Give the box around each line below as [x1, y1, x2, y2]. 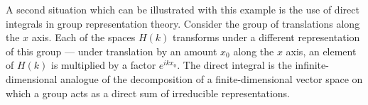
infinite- [295, 57, 329, 72]
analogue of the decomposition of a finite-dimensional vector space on [60, 71, 363, 86]
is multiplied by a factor [51, 57, 156, 72]
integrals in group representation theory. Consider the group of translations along [6, 16, 360, 31]
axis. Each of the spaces [31, 30, 136, 45]
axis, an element [286, 43, 357, 58]
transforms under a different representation [172, 30, 360, 45]
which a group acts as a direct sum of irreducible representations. [6, 85, 290, 100]
